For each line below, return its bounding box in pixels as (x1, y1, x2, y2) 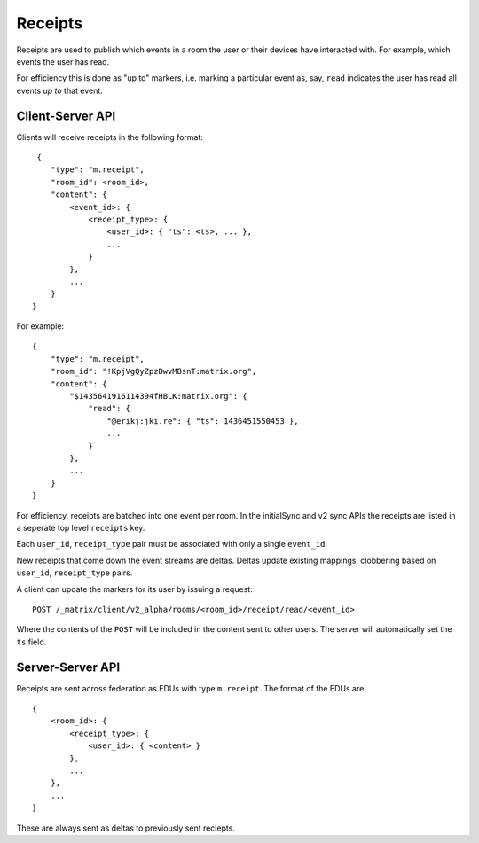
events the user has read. (16, 56, 110, 66)
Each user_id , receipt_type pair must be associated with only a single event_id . (16, 539, 328, 550)
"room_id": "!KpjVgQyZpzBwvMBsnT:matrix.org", (50, 366, 257, 377)
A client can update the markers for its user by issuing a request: (16, 583, 253, 594)
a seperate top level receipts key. (16, 522, 145, 533)
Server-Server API (16, 660, 121, 675)
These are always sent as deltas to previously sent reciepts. (16, 823, 235, 833)
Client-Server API (16, 108, 116, 123)
